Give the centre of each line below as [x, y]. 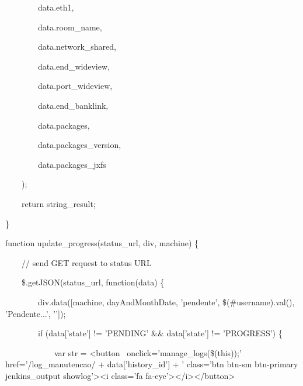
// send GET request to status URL [86, 262]
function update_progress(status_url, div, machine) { [102, 243]
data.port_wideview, [75, 86]
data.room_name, [70, 27]
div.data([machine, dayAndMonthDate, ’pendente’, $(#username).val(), [166, 301]
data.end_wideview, [74, 66]
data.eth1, [56, 7]
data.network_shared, [77, 46]
